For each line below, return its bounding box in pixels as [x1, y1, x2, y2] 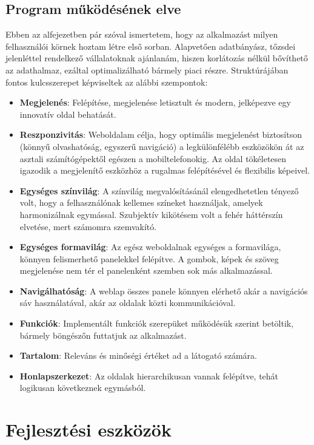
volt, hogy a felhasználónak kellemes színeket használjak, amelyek [19, 196, 263, 209]
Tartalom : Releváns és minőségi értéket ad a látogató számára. [19, 349, 257, 362]
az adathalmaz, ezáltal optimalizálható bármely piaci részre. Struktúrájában [5, 63, 289, 76]
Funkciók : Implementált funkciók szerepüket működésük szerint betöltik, [19, 317, 294, 330]
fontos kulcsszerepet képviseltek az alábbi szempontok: [5, 75, 208, 88]
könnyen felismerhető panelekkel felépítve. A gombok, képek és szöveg [19, 252, 279, 265]
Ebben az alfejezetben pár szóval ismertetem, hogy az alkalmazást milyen [5, 28, 278, 41]
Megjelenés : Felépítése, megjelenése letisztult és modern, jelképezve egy [19, 96, 291, 109]
